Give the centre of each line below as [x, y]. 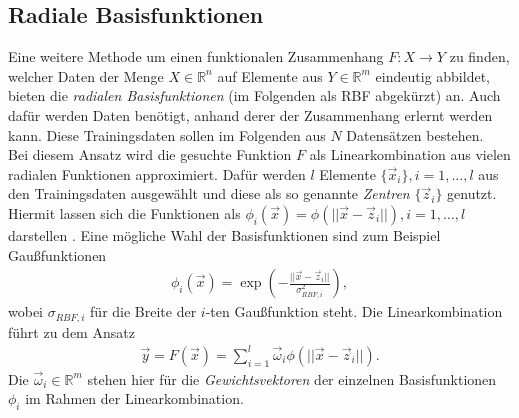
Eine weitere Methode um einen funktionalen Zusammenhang [196, 56]
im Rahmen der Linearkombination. [134, 398]
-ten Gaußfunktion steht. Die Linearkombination [354, 311]
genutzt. [472, 193]
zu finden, [479, 56]
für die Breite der [143, 311]
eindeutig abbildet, [432, 75]
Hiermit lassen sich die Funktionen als [124, 212]
